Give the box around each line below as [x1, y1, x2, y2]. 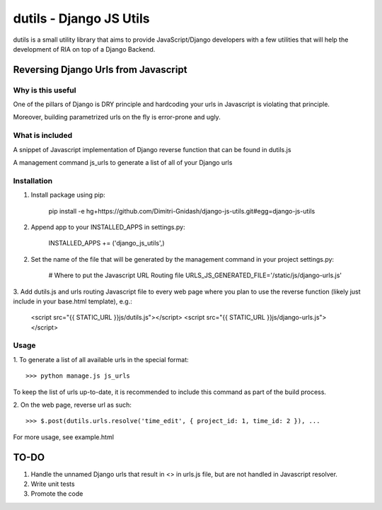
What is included [13, 131, 73, 141]
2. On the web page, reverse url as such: [13, 400, 132, 409]
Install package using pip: [30, 191, 105, 199]
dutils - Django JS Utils [13, 11, 150, 26]
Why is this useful [13, 85, 76, 95]
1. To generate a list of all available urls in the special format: [13, 355, 189, 364]
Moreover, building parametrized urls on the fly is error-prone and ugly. [13, 113, 221, 122]
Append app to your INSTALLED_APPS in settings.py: [30, 223, 185, 231]
